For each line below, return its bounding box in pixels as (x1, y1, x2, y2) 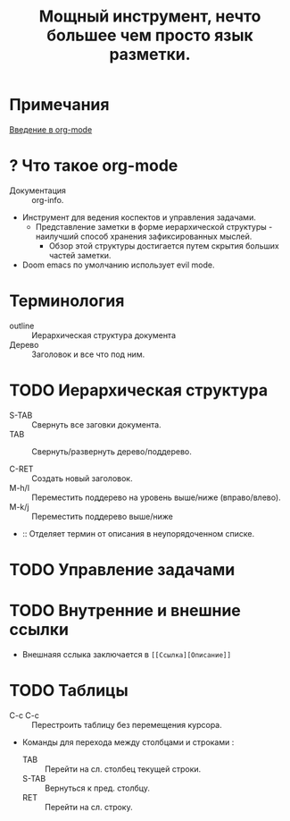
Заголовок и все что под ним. (31, 349, 145, 360)
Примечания (9, 95, 110, 115)
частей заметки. (48, 250, 112, 260)
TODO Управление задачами (9, 559, 236, 580)
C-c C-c (9, 709, 40, 721)
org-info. (31, 194, 64, 205)
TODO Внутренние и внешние (9, 601, 241, 621)
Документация (9, 185, 67, 196)
